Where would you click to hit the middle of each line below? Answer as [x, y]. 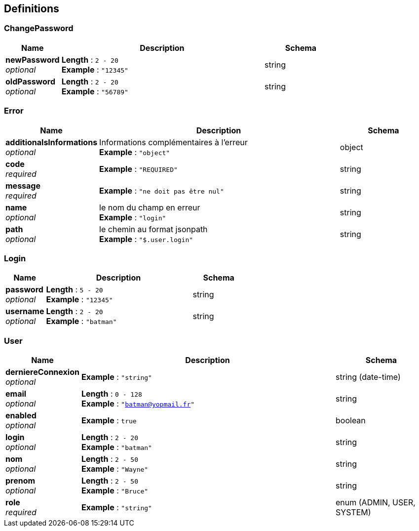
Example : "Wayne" [115, 469]
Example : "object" [135, 152]
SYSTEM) [353, 512]
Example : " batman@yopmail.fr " [138, 404]
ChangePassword [39, 28]
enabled [21, 416]
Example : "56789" [95, 91]
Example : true [109, 421]
